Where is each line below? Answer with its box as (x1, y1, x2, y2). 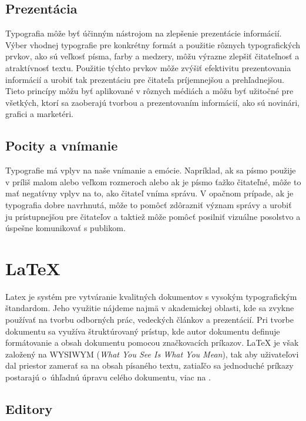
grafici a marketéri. (5, 108, 74, 120)
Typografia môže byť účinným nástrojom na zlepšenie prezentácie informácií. (5, 27, 282, 39)
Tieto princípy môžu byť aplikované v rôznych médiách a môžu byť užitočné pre (5, 85, 294, 97)
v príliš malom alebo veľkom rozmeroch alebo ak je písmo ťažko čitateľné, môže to (5, 175, 301, 188)
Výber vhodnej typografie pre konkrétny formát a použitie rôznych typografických (5, 38, 300, 51)
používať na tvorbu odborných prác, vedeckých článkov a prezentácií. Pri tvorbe (5, 313, 294, 326)
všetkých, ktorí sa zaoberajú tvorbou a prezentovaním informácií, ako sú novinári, (5, 96, 300, 108)
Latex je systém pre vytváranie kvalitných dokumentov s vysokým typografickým (5, 290, 297, 302)
